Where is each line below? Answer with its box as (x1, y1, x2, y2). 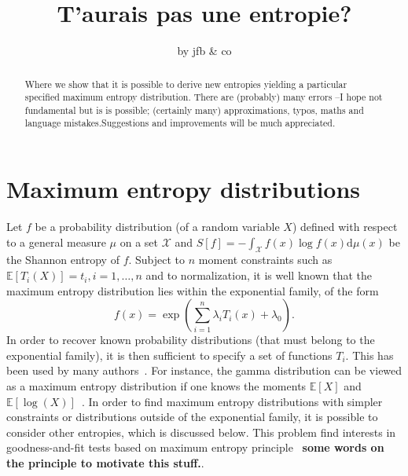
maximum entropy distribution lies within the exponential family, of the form (6, 282, 379, 298)
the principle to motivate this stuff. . (6, 455, 204, 471)
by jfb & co (177, 42, 232, 59)
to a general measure (6, 233, 106, 250)
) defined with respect (292, 218, 398, 235)
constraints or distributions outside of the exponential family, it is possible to (6, 408, 378, 425)
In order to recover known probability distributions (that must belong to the (6, 331, 375, 348)
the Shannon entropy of (6, 251, 119, 268)
